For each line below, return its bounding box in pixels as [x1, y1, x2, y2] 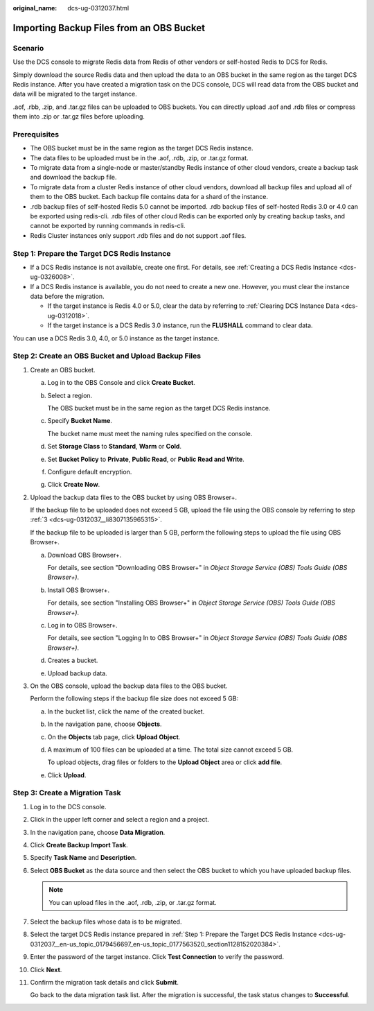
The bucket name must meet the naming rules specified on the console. [47, 429, 253, 438]
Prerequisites [12, 129, 59, 139]
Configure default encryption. [47, 467, 132, 476]
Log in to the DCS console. [30, 802, 107, 811]
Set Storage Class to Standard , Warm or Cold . [47, 442, 182, 451]
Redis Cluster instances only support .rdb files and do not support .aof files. [30, 231, 247, 239]
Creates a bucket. [47, 656, 98, 665]
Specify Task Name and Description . [30, 854, 137, 862]
